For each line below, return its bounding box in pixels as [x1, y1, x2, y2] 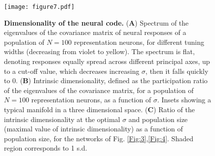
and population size [128, 114, 188, 124]
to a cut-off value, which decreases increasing [4, 65, 140, 76]
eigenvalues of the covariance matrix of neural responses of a [4, 27, 186, 37]
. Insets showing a [157, 94, 211, 105]
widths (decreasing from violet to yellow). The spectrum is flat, [4, 46, 195, 57]
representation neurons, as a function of [31, 94, 151, 105]
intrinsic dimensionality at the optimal [4, 114, 120, 124]
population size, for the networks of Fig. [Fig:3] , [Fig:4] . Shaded [4, 133, 193, 143]
